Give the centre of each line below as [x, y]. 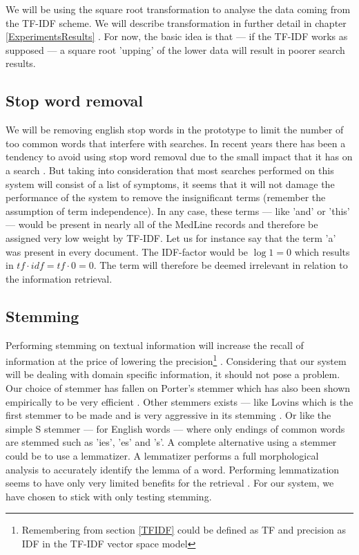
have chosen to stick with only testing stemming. [109, 496]
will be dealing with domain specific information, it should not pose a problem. [173, 374]
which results [322, 251]
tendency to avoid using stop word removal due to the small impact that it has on [179, 157]
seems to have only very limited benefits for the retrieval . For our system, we [170, 483]
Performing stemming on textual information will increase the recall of [155, 345]
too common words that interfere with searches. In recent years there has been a [176, 143]
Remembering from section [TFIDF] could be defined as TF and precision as [184, 530]
